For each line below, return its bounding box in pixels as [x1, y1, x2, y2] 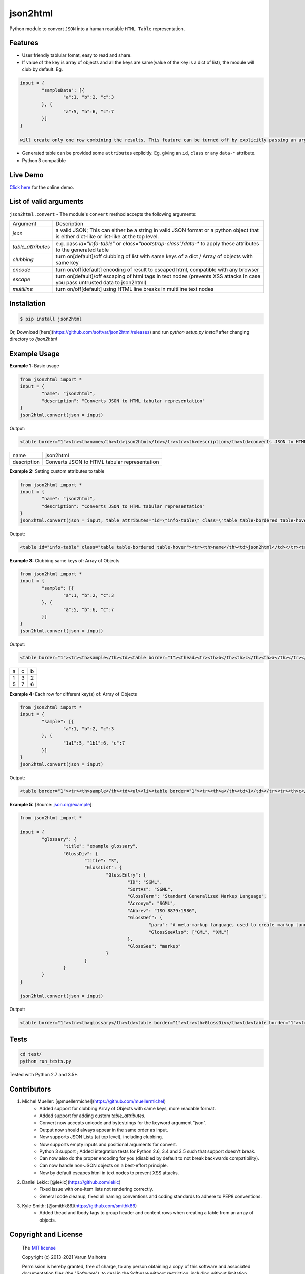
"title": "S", [84, 858, 119, 864]
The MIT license [22, 1244, 56, 1251]
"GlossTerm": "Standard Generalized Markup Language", [127, 893, 267, 899]
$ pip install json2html [20, 316, 82, 322]
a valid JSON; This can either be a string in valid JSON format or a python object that [55, 227, 259, 234]
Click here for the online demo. [9, 184, 74, 190]
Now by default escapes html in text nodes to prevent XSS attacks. [39, 1170, 179, 1176]
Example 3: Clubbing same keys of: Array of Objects [9, 557, 120, 563]
